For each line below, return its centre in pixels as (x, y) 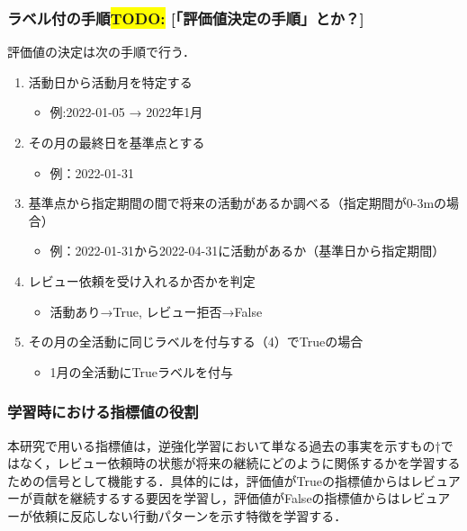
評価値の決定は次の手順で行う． (101, 52)
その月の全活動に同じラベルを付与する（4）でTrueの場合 (196, 342)
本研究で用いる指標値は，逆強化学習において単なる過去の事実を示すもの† (224, 445)
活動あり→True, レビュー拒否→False (156, 311)
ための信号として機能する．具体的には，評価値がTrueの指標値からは (209, 480)
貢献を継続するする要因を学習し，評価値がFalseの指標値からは (216, 498)
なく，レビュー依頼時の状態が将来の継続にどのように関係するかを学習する (240, 463)
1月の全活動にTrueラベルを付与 (142, 371)
